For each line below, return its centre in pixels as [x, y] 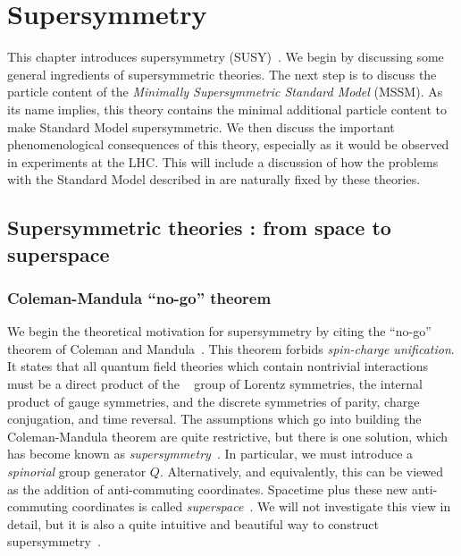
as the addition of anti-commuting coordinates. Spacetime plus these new [208, 489]
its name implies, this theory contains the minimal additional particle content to [227, 109]
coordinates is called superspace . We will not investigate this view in [261, 506]
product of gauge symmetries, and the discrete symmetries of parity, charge [214, 401]
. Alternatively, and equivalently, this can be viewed [302, 472]
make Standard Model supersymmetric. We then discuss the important [201, 126]
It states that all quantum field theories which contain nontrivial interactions [218, 366]
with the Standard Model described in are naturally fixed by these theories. [214, 179]
